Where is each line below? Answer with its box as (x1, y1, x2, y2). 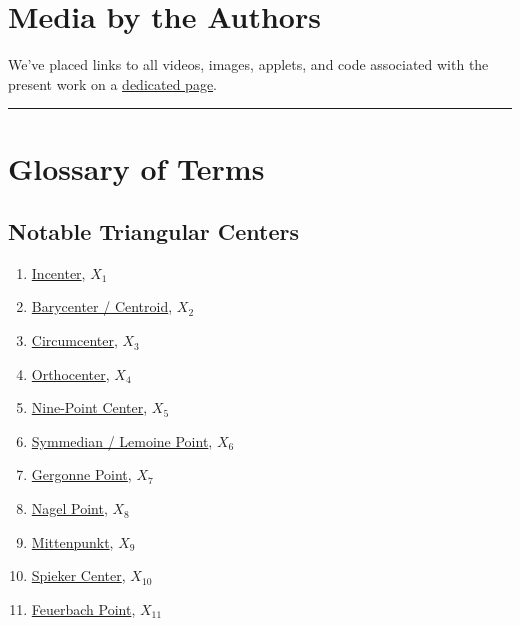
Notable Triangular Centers (8, 216, 300, 247)
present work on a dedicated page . (8, 73, 217, 94)
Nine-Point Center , (31, 397, 148, 418)
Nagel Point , (31, 498, 108, 519)
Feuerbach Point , (31, 598, 136, 619)
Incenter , (31, 262, 86, 283)
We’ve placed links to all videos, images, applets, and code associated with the (8, 54, 489, 75)
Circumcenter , (31, 330, 118, 351)
